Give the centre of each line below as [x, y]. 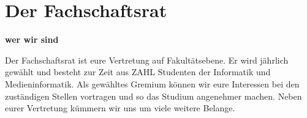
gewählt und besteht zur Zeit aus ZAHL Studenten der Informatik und [138, 72]
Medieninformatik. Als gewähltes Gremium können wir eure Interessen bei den [152, 83]
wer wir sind [32, 39]
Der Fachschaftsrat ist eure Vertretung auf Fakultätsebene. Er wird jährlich [147, 60]
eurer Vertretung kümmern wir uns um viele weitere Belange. [120, 108]
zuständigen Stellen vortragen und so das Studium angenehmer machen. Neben [153, 96]
